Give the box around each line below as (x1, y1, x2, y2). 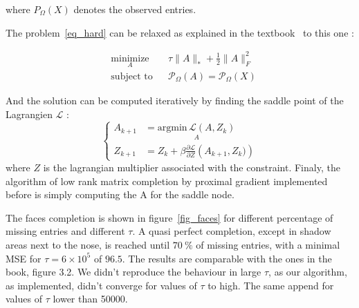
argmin (157, 123, 187, 133)
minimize (111, 53, 149, 64)
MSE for (6, 251, 42, 265)
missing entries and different (6, 224, 125, 238)
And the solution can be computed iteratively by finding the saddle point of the (6, 93, 344, 107)
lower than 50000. (53, 291, 128, 306)
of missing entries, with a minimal (196, 237, 340, 251)
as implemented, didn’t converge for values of (6, 278, 197, 292)
